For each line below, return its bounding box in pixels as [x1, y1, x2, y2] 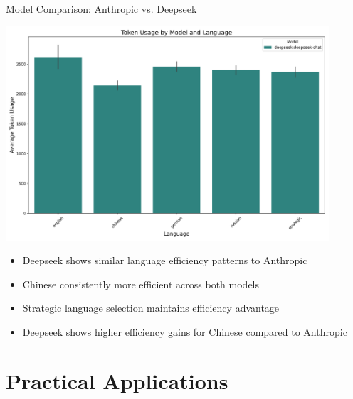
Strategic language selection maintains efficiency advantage [22, 300, 280, 315]
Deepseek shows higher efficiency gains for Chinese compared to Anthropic [22, 324, 347, 339]
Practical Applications [6, 366, 228, 395]
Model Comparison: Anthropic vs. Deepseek [6, 1, 197, 16]
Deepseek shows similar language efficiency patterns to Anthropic [22, 253, 307, 268]
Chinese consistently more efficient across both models [22, 276, 260, 291]
